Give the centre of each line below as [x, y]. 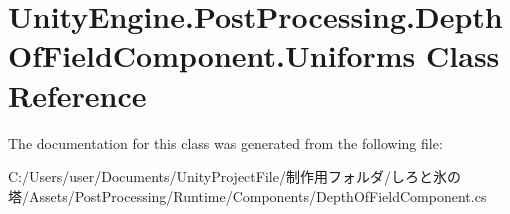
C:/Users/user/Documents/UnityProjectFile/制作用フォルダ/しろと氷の [234, 176]
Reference [77, 94]
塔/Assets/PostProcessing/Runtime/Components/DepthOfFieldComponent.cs [247, 195]
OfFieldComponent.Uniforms [212, 55]
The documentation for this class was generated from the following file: [225, 142]
